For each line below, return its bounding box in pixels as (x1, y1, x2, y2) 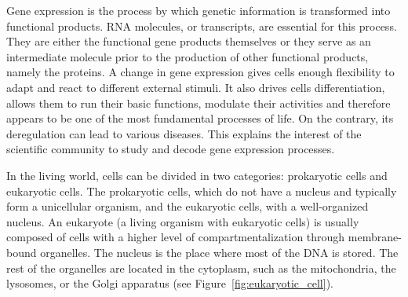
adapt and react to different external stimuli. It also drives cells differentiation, (6, 79, 385, 95)
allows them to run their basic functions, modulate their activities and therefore (6, 94, 391, 111)
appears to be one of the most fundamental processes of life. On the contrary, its (6, 110, 394, 126)
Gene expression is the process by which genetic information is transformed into (6, 2, 391, 18)
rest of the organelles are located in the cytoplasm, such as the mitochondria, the (6, 259, 396, 276)
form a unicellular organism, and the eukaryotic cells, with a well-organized (6, 198, 369, 214)
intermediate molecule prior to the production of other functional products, (6, 48, 369, 64)
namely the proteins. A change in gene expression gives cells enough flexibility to (6, 64, 395, 80)
